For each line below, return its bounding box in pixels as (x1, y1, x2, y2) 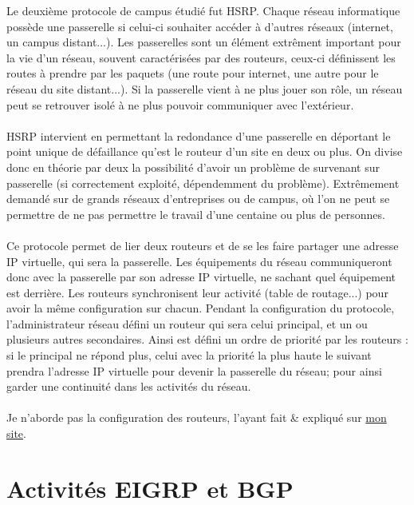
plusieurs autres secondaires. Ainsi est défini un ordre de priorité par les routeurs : (6, 331, 408, 348)
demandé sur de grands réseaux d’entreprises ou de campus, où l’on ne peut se (6, 190, 390, 207)
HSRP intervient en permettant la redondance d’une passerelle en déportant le (6, 127, 391, 144)
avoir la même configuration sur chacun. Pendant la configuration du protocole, (6, 300, 395, 316)
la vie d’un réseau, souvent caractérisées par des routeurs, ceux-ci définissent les (6, 49, 396, 66)
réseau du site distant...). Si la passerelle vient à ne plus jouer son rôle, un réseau (6, 80, 403, 97)
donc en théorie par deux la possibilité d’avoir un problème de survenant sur (6, 158, 380, 175)
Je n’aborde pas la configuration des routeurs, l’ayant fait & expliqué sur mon (6, 409, 387, 426)
